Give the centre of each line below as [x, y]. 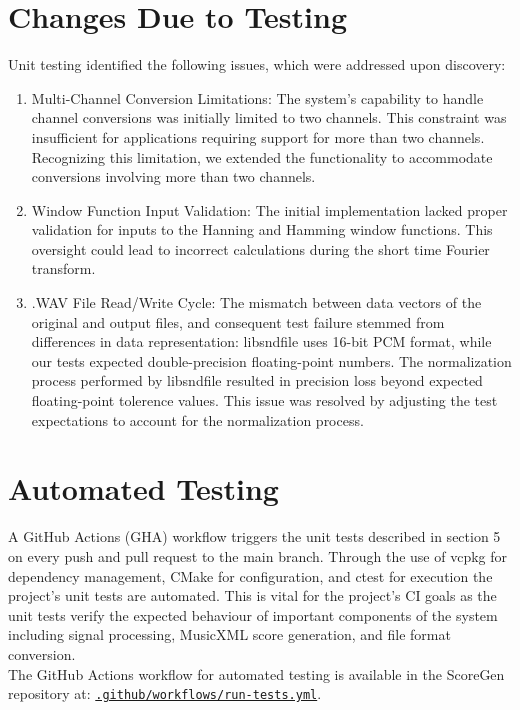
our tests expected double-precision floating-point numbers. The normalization [271, 360]
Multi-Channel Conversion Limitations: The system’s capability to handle [257, 97]
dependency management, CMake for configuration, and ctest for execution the [250, 575]
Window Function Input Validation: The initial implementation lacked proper [269, 209]
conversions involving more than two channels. [173, 176]
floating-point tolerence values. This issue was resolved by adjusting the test [264, 400]
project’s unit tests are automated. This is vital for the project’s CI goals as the [252, 595]
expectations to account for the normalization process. [197, 419]
